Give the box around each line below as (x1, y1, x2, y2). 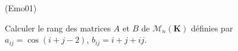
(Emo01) (5, 2, 37, 14)
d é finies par (191, 21, 233, 34)
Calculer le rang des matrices (5, 21, 111, 34)
